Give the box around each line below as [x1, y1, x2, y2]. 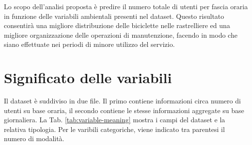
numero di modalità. [4, 133, 64, 144]
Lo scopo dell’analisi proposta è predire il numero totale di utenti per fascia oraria [4, 1, 248, 11]
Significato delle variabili [4, 68, 172, 87]
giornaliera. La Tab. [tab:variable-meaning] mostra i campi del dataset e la [4, 115, 225, 125]
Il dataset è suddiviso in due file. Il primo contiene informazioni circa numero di [4, 96, 241, 106]
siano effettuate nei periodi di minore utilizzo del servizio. [4, 39, 175, 49]
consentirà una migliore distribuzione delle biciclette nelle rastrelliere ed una [4, 20, 230, 30]
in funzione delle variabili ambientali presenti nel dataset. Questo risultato [4, 11, 224, 21]
